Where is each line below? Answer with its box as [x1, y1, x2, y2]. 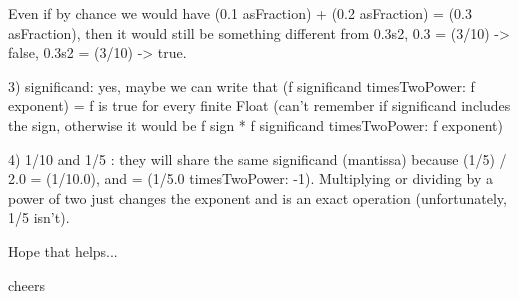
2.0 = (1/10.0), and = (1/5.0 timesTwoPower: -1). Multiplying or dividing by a [8, 168, 493, 189]
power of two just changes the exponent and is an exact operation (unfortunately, [8, 187, 507, 208]
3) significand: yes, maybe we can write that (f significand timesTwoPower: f [8, 75, 475, 96]
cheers [8, 274, 46, 295]
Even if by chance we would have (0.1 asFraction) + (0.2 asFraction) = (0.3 [8, 3, 472, 23]
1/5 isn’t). [8, 207, 70, 228]
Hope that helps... [8, 240, 118, 261]
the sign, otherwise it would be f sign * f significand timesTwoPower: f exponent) [8, 114, 503, 135]
